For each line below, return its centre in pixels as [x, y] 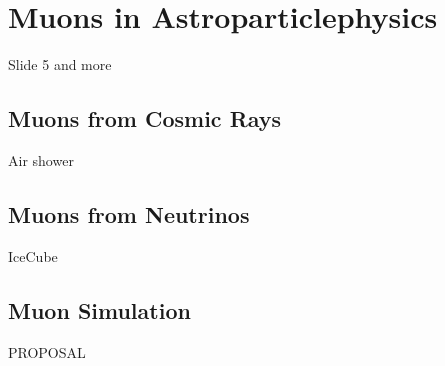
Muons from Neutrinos [129, 213]
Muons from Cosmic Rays [145, 118]
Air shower [41, 159]
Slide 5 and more [60, 64]
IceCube [33, 255]
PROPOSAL [47, 351]
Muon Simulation [99, 309]
